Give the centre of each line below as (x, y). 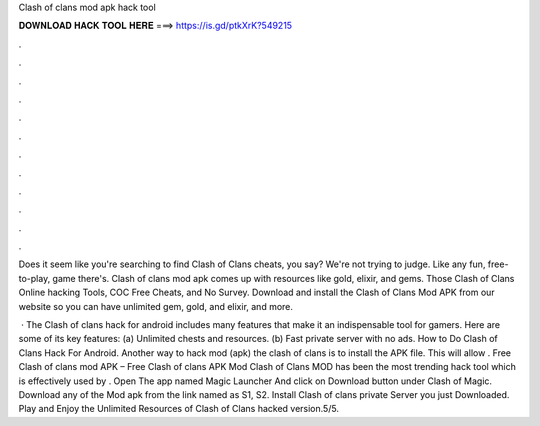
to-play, (34, 278)
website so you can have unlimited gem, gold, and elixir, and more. (156, 306)
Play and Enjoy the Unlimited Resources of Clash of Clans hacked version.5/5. (179, 409)
